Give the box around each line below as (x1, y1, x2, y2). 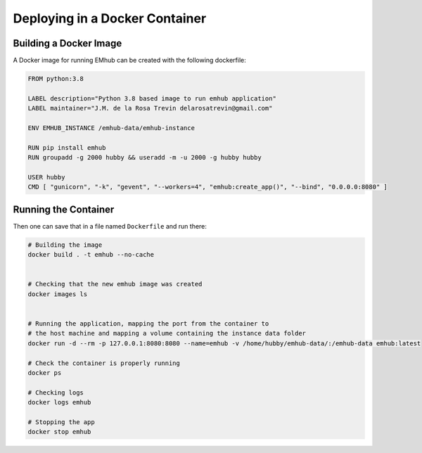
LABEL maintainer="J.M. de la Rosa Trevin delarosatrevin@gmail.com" (27, 104, 273, 113)
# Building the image (27, 241, 103, 249)
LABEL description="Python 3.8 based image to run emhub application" (27, 94, 277, 102)
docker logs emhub (27, 398, 91, 407)
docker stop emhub (27, 428, 91, 436)
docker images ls (27, 290, 88, 298)
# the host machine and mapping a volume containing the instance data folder (27, 329, 306, 338)
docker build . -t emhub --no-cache (27, 250, 155, 259)
